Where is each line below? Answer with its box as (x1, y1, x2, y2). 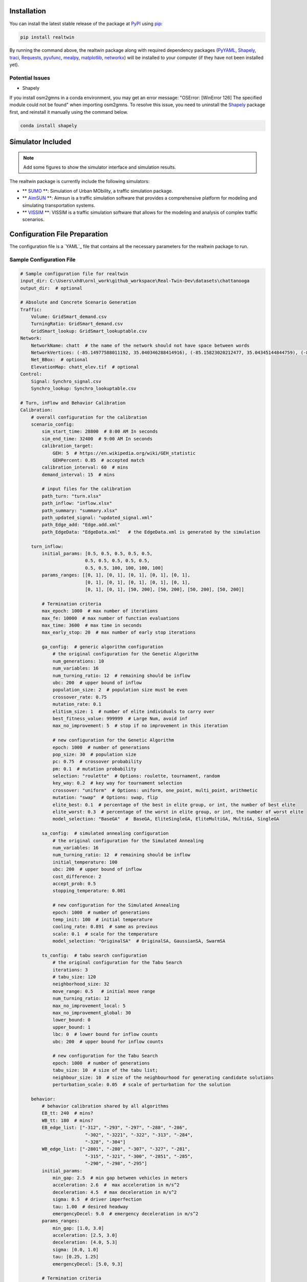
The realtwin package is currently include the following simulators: (9, 178, 150, 185)
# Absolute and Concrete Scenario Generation (20, 299, 137, 305)
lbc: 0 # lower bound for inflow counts (52, 1031, 158, 1037)
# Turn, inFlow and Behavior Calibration (20, 400, 126, 406)
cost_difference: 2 (52, 873, 102, 879)
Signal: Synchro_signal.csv (31, 378, 102, 384)
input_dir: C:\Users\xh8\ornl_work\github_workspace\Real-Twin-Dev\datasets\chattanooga (20, 278, 250, 284)
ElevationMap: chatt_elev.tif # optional (31, 364, 139, 370)
